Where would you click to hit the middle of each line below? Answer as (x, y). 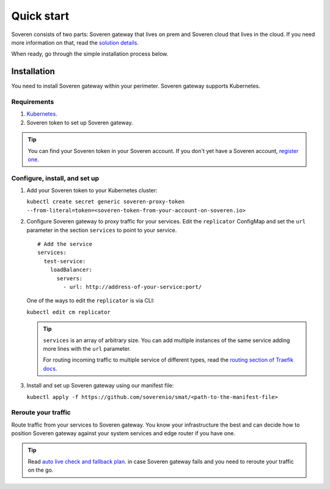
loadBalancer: (71, 270)
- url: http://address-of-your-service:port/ (132, 287)
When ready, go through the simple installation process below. (90, 54)
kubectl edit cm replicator (69, 312)
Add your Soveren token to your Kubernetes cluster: (92, 190)
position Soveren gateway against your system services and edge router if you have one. (123, 433)
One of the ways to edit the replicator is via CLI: (91, 300)
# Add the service (65, 244)
